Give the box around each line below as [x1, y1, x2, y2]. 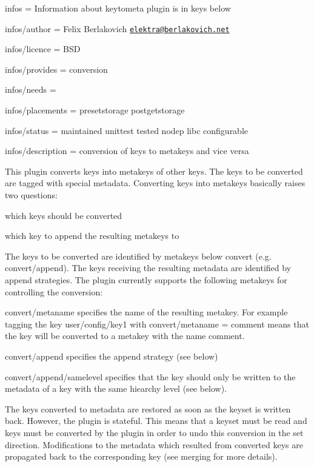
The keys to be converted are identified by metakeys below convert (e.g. [5, 249, 272, 262]
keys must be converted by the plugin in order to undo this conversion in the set [5, 426, 304, 438]
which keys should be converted [5, 209, 122, 221]
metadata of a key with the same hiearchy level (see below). [5, 382, 227, 395]
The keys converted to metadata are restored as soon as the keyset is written [5, 402, 291, 415]
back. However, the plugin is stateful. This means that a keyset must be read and [5, 414, 307, 427]
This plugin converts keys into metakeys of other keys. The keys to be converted [5, 164, 303, 177]
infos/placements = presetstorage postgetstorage [5, 104, 185, 116]
